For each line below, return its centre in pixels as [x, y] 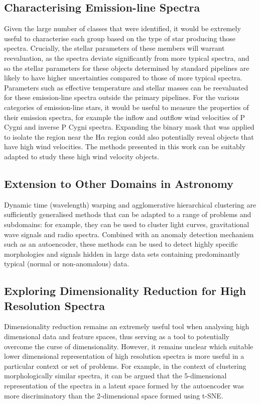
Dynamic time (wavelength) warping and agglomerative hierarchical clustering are [130, 204]
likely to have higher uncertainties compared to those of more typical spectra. [123, 78]
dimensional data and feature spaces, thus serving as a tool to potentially [117, 336]
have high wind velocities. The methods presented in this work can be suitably [125, 146]
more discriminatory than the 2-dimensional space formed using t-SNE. [114, 395]
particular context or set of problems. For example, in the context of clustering [125, 366]
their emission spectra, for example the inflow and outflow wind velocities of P [125, 117]
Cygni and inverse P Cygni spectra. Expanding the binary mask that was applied [129, 127]
